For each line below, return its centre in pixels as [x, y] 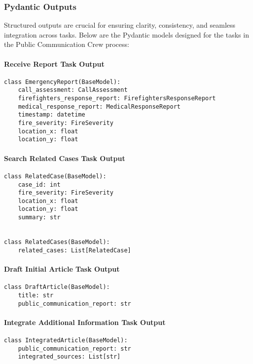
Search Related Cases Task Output [65, 158]
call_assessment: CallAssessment [73, 90]
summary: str [39, 218]
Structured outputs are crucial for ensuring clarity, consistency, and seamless [120, 25]
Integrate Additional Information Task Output [85, 322]
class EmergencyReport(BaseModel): [62, 82]
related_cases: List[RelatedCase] [74, 250]
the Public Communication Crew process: [67, 44]
